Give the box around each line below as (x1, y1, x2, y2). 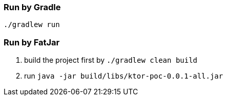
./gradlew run (4, 20, 60, 29)
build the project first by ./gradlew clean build (24, 56, 198, 65)
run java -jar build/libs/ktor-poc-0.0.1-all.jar (24, 71, 223, 81)
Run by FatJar (4, 37, 60, 47)
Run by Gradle (4, 2, 61, 12)
